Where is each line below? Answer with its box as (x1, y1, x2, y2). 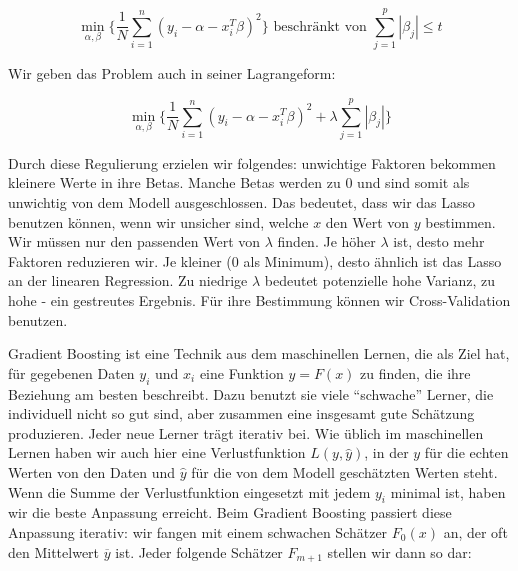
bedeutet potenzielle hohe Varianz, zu (264, 270, 496, 291)
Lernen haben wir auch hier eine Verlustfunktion (8, 442, 306, 463)
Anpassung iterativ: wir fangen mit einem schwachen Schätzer (8, 521, 388, 542)
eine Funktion (199, 362, 284, 383)
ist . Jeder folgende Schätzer (115, 541, 283, 562)
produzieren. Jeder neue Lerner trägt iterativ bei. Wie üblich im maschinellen (8, 422, 484, 443)
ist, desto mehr (393, 231, 485, 252)
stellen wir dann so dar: (327, 541, 472, 562)
